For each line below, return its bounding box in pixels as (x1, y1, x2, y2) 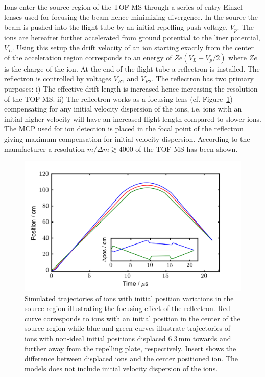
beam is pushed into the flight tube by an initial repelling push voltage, (4, 21, 228, 32)
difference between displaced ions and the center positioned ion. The (25, 353, 238, 364)
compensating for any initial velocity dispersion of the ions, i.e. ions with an (4, 103, 242, 114)
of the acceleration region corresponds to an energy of (4, 52, 172, 62)
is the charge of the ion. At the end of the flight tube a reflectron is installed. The (4, 63, 260, 74)
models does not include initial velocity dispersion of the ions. (25, 363, 218, 373)
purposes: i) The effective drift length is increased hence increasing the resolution (4, 83, 258, 94)
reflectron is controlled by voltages (4, 73, 111, 84)
